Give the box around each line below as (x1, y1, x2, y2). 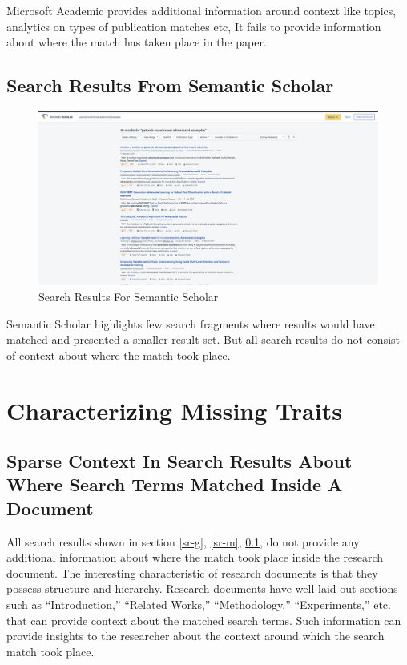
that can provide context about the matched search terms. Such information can (6, 611, 401, 628)
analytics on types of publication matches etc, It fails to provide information (6, 18, 381, 34)
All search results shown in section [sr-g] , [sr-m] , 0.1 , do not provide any (6, 533, 360, 550)
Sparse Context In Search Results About (6, 449, 353, 474)
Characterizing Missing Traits (6, 393, 342, 426)
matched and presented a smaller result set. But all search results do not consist (6, 331, 401, 348)
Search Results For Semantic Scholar (38, 288, 219, 304)
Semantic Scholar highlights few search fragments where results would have (6, 315, 375, 332)
